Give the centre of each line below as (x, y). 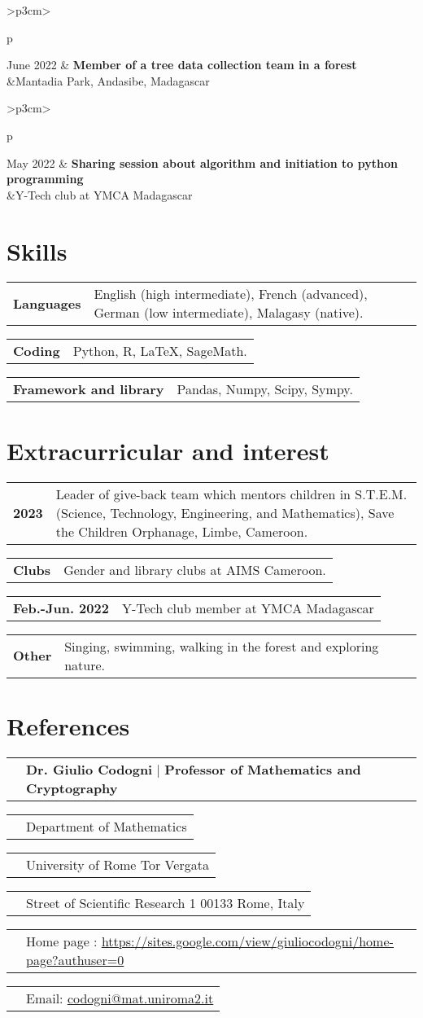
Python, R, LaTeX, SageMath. (160, 351)
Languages (47, 303)
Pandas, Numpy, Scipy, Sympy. (265, 389)
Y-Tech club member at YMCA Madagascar (248, 608)
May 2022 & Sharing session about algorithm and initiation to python (202, 162)
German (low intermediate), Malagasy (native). (229, 313)
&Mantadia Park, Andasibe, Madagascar (108, 80)
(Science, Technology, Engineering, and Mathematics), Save (225, 512)
